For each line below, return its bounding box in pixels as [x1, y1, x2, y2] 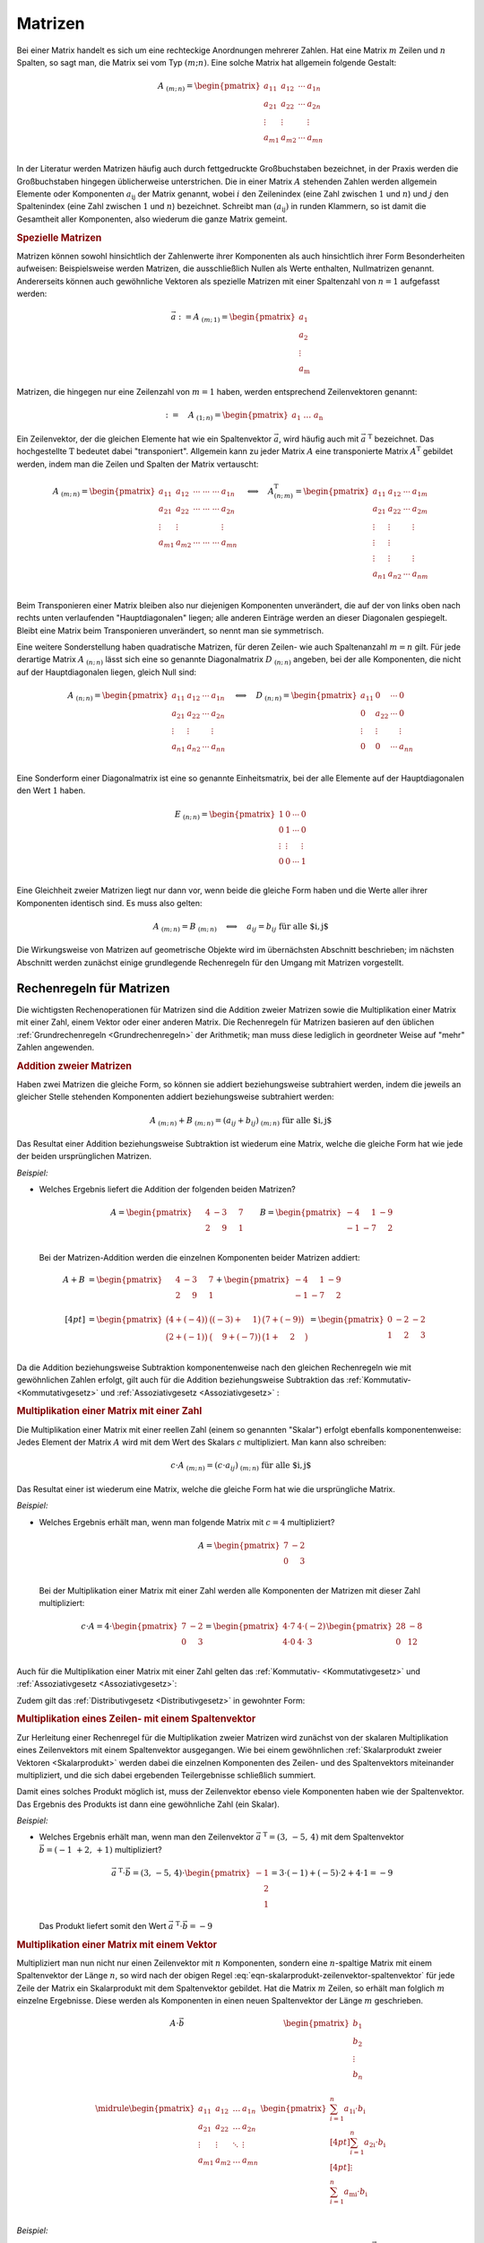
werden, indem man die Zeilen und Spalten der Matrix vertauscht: [16, 458, 259, 469]
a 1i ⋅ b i [343, 2104, 367, 2116]
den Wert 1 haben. [16, 785, 86, 796]
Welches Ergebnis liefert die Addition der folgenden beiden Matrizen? [39, 1184, 296, 1195]
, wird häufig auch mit [278, 433, 359, 444]
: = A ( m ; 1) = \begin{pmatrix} [177, 312, 296, 324]
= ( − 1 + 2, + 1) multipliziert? [46, 1844, 162, 1855]
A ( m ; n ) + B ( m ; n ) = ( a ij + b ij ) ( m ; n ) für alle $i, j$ [149, 1115, 333, 1128]
